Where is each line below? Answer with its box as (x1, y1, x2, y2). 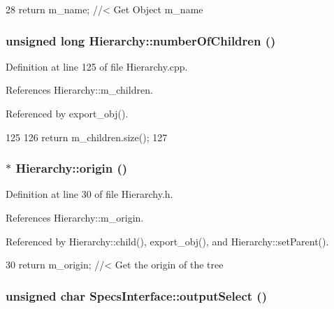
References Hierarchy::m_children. (6, 82, 153, 97)
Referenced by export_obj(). (6, 106, 129, 120)
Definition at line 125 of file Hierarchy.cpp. (6, 59, 188, 73)
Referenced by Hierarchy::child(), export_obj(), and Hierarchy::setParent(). (6, 233, 329, 248)
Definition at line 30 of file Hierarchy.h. (6, 187, 173, 201)
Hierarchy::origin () (15, 159, 128, 177)
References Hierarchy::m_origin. (6, 210, 144, 224)
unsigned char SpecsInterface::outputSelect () (6, 287, 267, 304)
